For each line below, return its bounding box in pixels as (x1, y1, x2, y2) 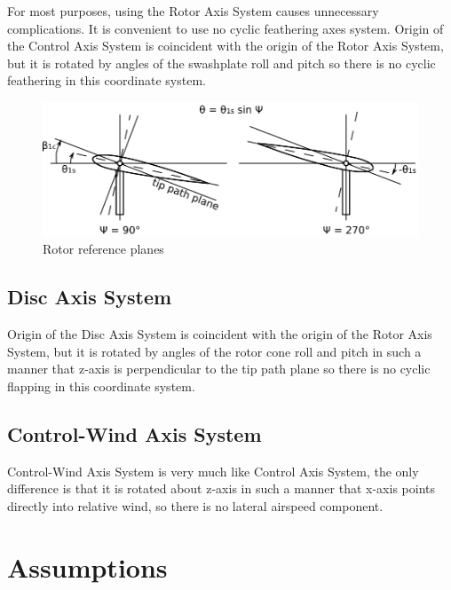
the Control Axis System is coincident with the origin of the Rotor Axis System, (7, 36, 444, 55)
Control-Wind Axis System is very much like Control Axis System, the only (7, 461, 419, 480)
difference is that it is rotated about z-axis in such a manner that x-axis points (7, 479, 436, 498)
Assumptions (7, 548, 168, 585)
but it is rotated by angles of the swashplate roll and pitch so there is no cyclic (7, 53, 436, 72)
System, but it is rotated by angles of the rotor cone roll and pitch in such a (7, 342, 422, 360)
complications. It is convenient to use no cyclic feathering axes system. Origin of (7, 19, 444, 37)
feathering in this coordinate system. (7, 71, 206, 90)
